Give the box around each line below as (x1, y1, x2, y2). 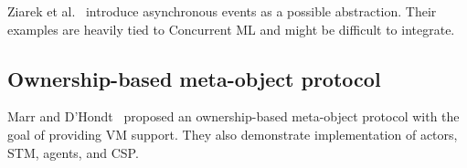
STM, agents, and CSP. (7, 142, 139, 162)
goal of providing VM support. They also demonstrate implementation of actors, (7, 124, 458, 143)
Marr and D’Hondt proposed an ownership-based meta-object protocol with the (7, 107, 460, 126)
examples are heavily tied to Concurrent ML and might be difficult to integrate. (7, 19, 455, 38)
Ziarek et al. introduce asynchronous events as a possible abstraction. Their (7, 2, 437, 20)
